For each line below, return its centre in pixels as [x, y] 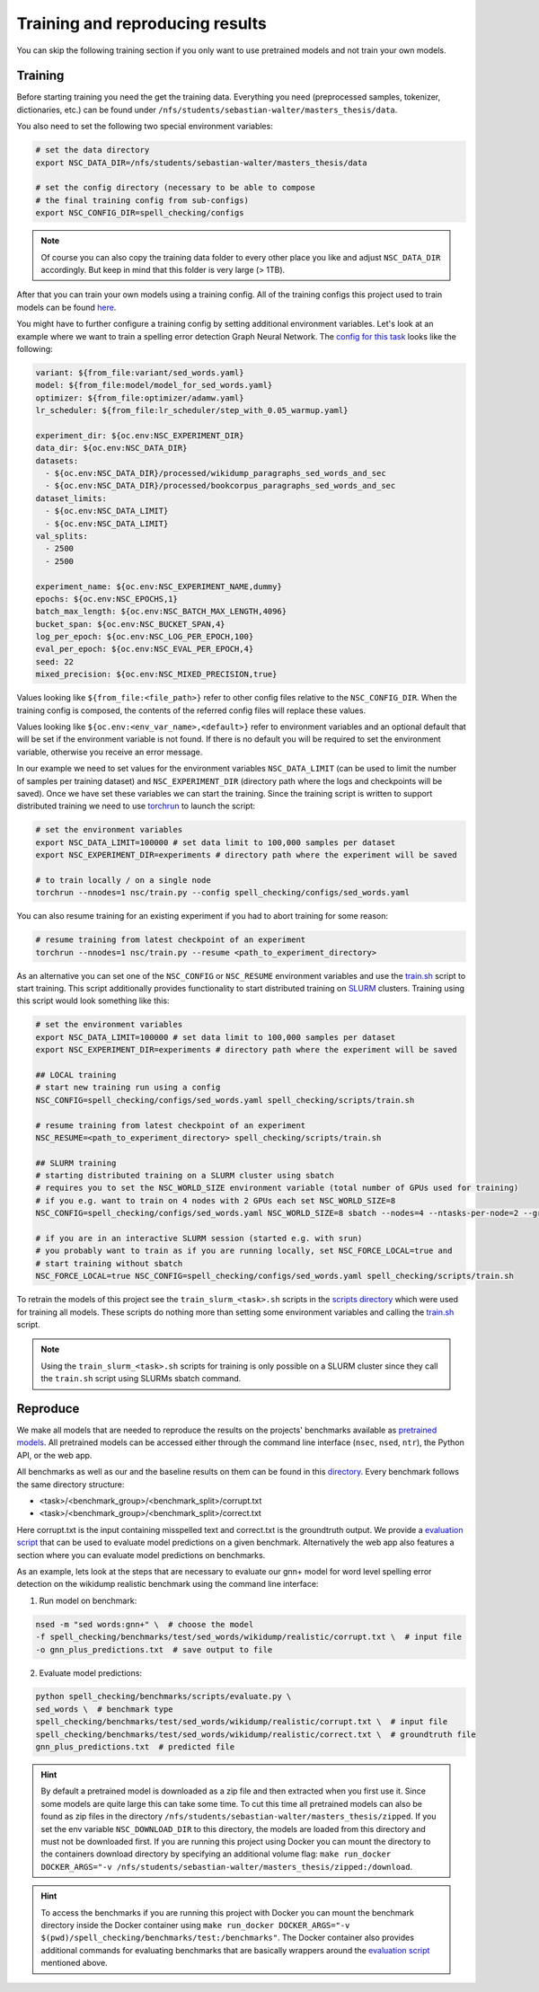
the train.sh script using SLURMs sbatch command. [141, 1379]
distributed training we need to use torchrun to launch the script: [136, 806]
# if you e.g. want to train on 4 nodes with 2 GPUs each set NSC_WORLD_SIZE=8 [216, 1200]
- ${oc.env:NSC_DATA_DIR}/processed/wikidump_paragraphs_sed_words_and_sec [216, 473]
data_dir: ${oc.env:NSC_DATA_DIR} [111, 448]
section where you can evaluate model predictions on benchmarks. [141, 1555]
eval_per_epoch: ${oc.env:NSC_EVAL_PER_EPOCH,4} [145, 649]
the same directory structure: [71, 1484]
